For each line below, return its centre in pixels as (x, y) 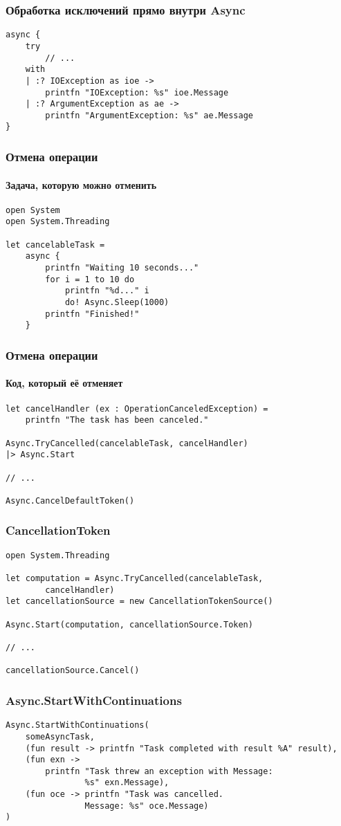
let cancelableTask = (55, 245)
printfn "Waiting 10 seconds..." (122, 268)
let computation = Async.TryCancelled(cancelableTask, (135, 579)
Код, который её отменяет (64, 383)
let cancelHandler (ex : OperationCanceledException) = (137, 409)
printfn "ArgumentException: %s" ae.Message (149, 115)
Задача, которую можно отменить (81, 184)
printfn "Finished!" (92, 314)
